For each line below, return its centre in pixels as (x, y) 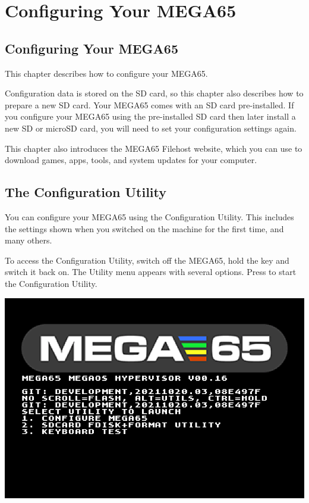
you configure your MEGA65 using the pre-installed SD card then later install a (150, 116)
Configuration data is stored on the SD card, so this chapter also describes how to (154, 93)
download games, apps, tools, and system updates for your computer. (131, 160)
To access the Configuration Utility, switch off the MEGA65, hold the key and (147, 260)
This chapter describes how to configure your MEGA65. (106, 73)
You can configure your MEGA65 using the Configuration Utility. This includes (149, 216)
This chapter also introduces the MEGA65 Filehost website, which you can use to (154, 148)
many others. (29, 240)
